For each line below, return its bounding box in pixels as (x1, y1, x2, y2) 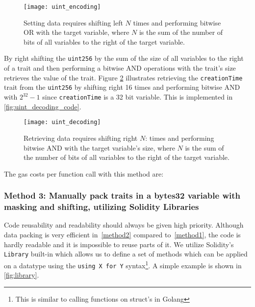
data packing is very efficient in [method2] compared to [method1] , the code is (4, 230, 241, 240)
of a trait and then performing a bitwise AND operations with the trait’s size (4, 63, 236, 73)
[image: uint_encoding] (24, 3, 101, 10)
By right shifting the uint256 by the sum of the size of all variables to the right (4, 53, 244, 63)
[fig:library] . (4, 270, 39, 280)
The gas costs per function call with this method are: (4, 168, 164, 179)
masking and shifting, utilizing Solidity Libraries (4, 201, 199, 213)
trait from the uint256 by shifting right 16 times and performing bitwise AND (4, 82, 240, 92)
